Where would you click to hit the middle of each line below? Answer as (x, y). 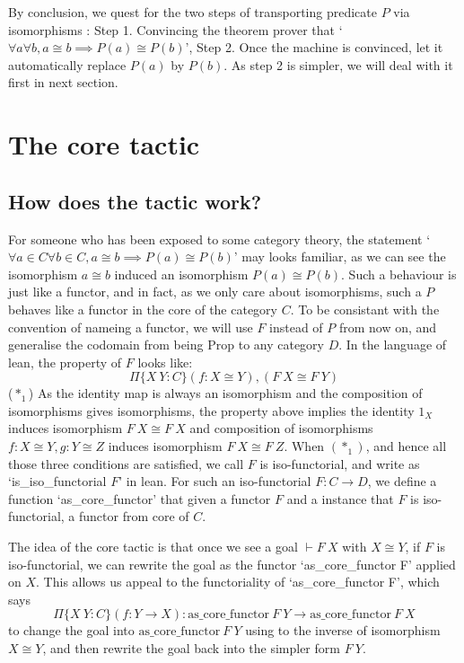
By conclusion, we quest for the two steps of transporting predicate (193, 12)
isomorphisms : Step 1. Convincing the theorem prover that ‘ (175, 29)
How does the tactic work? (135, 201)
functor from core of (134, 516)
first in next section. (63, 82)
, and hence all (406, 446)
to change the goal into (71, 630)
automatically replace (67, 64)
